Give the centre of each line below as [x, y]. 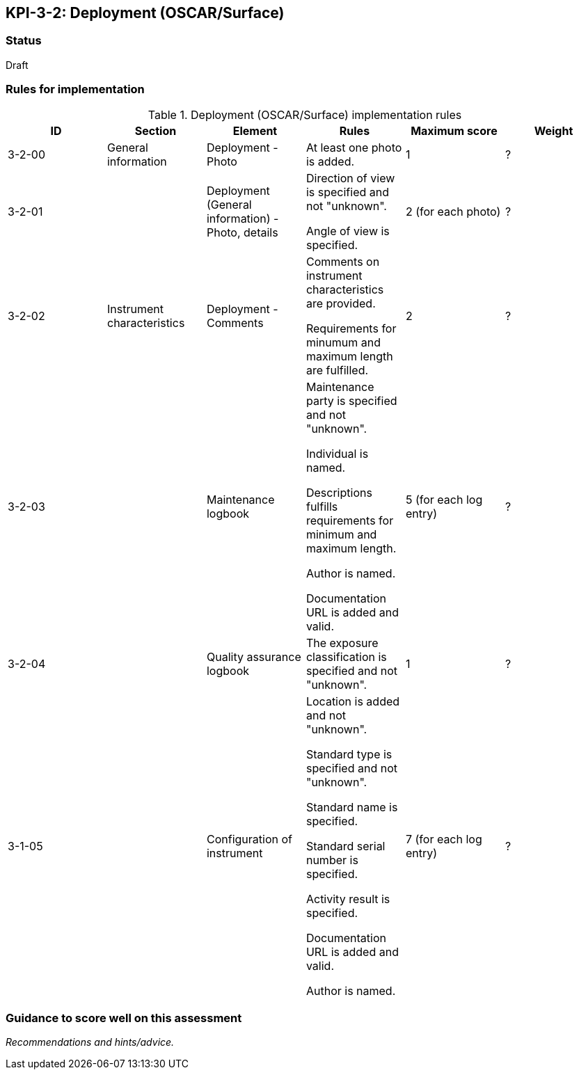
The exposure [342, 643]
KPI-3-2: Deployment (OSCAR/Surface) [145, 13]
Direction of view [350, 178]
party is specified [351, 400]
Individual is [337, 453]
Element [255, 130]
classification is [346, 656]
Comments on [343, 261]
